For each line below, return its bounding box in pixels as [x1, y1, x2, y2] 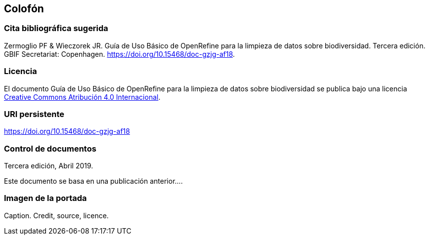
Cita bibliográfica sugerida [4, 23, 108, 34]
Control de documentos [4, 143, 96, 154]
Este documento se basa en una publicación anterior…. [4, 177, 183, 186]
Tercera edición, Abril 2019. [4, 161, 93, 170]
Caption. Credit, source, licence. [4, 211, 109, 220]
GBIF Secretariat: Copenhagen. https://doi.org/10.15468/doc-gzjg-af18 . [4, 49, 235, 58]
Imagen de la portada [4, 193, 87, 203]
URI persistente [4, 109, 65, 119]
